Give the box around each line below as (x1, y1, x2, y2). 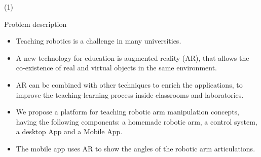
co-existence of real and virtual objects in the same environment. (16, 62, 217, 73)
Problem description (4, 18, 67, 29)
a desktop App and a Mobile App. (16, 126, 123, 137)
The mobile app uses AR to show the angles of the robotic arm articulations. (16, 143, 255, 153)
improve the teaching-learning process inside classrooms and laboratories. (16, 89, 244, 100)
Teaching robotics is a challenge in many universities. (16, 35, 181, 46)
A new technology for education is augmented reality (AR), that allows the (16, 52, 249, 63)
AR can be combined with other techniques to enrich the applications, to (16, 79, 243, 90)
